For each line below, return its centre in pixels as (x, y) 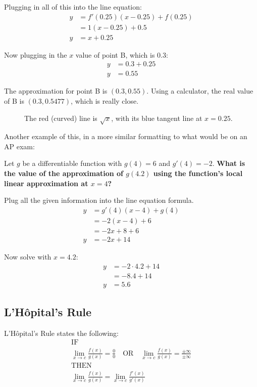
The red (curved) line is (61, 118)
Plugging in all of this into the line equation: (73, 7)
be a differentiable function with (72, 163)
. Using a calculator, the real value (200, 91)
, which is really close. (105, 100)
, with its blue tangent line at (157, 118)
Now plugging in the (36, 54)
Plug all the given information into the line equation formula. (99, 200)
